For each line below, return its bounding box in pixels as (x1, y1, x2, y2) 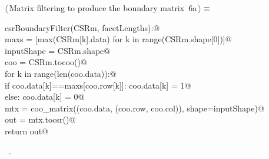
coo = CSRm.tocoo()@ (5, 56, 87, 68)
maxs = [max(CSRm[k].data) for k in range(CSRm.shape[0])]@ (5, 33, 232, 45)
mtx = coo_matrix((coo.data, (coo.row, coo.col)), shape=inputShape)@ (5, 102, 264, 114)
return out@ (5, 124, 48, 137)
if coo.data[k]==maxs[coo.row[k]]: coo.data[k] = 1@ (5, 79, 191, 91)
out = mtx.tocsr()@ (5, 113, 76, 126)
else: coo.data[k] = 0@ (5, 90, 85, 103)
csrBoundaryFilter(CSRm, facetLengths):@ (5, 21, 160, 33)
